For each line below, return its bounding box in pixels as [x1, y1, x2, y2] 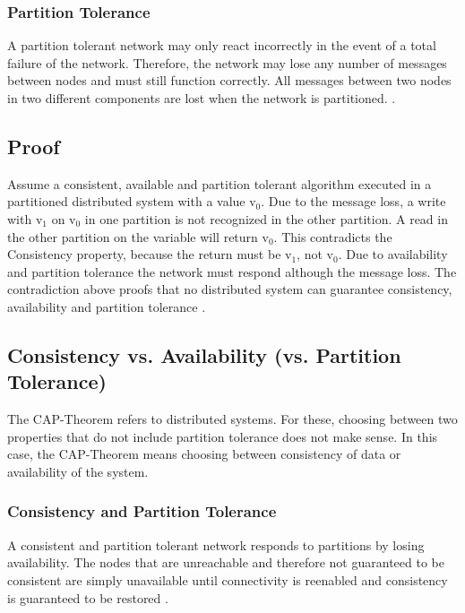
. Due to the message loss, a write [261, 192, 446, 211]
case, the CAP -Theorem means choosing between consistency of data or [7, 445, 401, 463]
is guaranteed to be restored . [7, 588, 168, 607]
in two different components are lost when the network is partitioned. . [7, 89, 396, 107]
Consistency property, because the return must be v [7, 245, 292, 263]
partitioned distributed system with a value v [7, 192, 256, 211]
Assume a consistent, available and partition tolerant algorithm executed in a [7, 174, 432, 193]
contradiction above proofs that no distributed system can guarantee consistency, [7, 280, 452, 298]
